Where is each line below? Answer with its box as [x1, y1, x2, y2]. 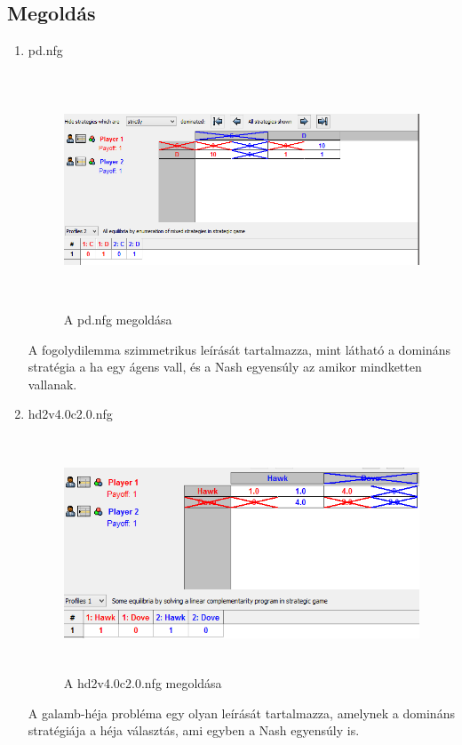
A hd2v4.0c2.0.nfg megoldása [63, 674, 222, 693]
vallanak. [28, 374, 77, 393]
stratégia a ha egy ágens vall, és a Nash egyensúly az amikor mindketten [28, 357, 422, 376]
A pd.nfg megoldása [63, 309, 172, 328]
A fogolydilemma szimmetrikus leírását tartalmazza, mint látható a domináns [28, 340, 451, 358]
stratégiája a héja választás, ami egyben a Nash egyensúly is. [28, 721, 360, 740]
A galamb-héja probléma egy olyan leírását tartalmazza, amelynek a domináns [28, 703, 455, 722]
